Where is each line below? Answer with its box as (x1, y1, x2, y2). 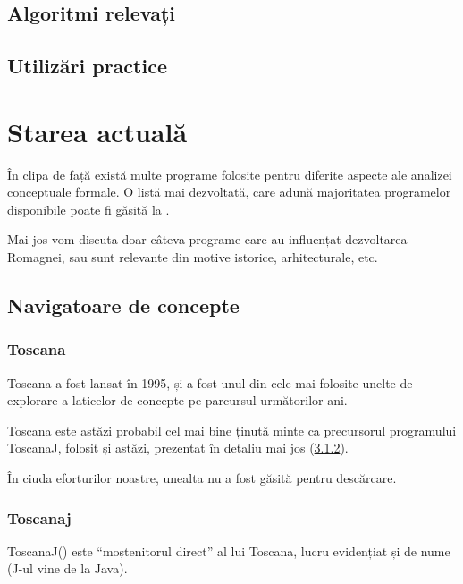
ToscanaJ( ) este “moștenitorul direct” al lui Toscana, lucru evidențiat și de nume (7, 541, 450, 560)
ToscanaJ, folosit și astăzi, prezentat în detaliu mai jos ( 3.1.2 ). (7, 438, 349, 457)
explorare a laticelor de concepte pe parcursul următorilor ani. (7, 391, 348, 410)
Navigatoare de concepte (7, 292, 240, 319)
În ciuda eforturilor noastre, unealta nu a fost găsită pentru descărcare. (7, 469, 397, 487)
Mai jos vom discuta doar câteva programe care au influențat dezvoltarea (7, 230, 408, 249)
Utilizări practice (7, 52, 167, 80)
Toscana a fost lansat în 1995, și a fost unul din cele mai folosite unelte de (7, 373, 413, 392)
